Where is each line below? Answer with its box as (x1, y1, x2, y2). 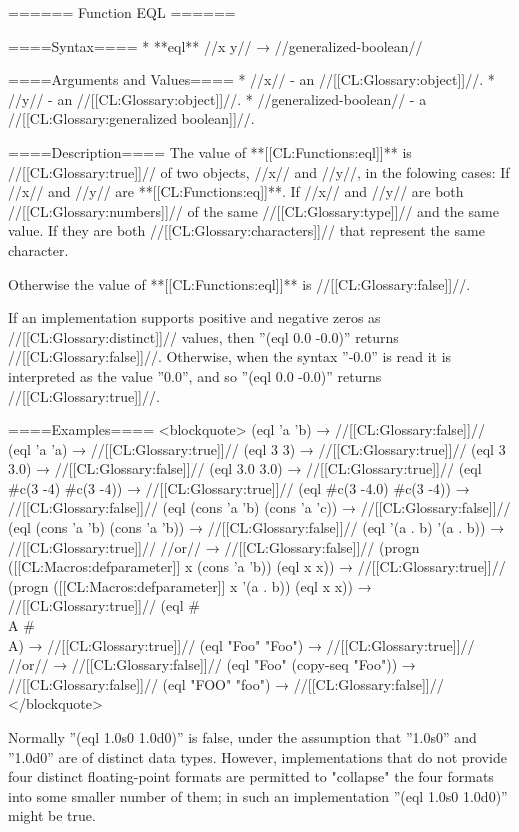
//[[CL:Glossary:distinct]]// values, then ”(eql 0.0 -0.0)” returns (8, 326, 399, 347)
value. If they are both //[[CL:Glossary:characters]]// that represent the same (8, 220, 485, 241)
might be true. (8, 805, 96, 826)
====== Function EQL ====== (8, 2, 236, 22)
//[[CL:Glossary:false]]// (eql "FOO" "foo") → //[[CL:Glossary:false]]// (8, 673, 444, 694)
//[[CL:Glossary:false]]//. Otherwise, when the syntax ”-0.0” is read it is (8, 346, 452, 367)
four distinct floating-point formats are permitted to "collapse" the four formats (8, 766, 494, 787)
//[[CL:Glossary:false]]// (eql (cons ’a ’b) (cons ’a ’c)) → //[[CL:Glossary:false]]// (8, 497, 511, 518)
